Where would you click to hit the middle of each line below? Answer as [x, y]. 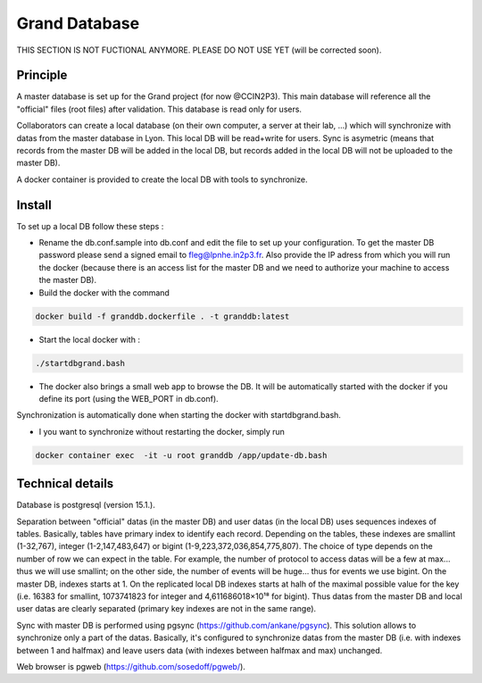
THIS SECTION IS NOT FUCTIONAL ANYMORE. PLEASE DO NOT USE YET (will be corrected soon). [199, 50]
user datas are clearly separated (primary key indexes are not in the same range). [166, 609]
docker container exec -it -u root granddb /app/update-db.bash [181, 455]
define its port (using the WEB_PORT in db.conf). [129, 398]
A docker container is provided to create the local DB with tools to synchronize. [162, 179]
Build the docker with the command [104, 292]
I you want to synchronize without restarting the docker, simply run [162, 431]
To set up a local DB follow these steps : [90, 226]
